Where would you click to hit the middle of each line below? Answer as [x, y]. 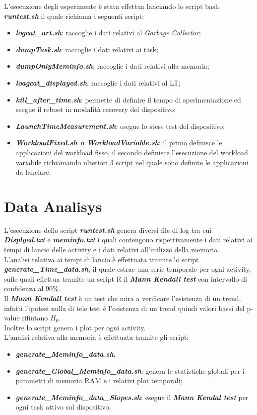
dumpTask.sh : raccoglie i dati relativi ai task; [87, 49]
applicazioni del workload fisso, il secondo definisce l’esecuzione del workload [132, 152]
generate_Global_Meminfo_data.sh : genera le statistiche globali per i [130, 370]
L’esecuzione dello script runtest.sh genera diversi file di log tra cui [108, 230]
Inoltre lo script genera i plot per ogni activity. [75, 327]
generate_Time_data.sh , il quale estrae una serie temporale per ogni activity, [128, 269]
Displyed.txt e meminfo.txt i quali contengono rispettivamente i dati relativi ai [128, 240]
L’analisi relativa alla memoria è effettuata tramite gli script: [96, 337]
